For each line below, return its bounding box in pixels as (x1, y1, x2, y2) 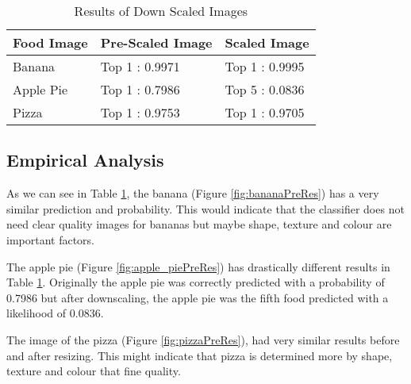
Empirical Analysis (6, 148, 164, 172)
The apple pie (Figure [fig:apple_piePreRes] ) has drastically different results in (6, 258, 390, 275)
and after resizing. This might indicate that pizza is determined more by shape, (6, 347, 393, 363)
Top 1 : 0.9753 (100, 103, 180, 121)
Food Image (13, 33, 88, 52)
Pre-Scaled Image (100, 33, 213, 52)
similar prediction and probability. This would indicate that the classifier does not (6, 200, 405, 217)
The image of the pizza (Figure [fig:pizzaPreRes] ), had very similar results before (6, 331, 400, 348)
